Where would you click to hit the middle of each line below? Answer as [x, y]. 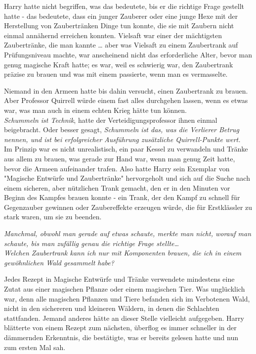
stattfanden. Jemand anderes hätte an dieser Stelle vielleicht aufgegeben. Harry [124, 318]
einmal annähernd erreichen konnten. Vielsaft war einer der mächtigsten [113, 35]
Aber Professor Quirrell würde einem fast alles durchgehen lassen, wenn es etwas [126, 100]
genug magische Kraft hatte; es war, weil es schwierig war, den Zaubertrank [119, 64]
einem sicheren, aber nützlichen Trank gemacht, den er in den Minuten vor [117, 187]
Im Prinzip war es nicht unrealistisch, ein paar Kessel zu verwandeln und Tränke [126, 149]
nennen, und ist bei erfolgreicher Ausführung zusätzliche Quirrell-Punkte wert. [122, 139]
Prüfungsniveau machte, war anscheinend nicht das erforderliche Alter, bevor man [128, 54]
